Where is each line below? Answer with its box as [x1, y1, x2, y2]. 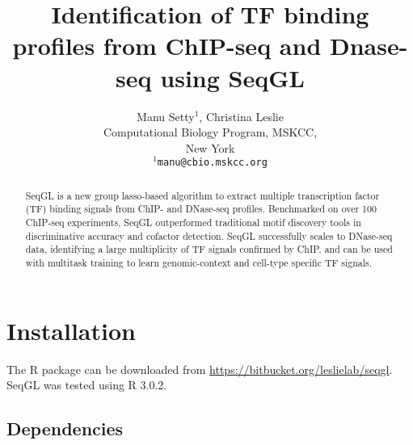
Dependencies [6, 416, 124, 441]
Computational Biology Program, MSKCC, [103, 124, 318, 141]
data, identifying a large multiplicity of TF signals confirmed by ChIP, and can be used [25, 242, 393, 256]
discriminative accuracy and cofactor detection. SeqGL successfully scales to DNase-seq [25, 229, 393, 242]
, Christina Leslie [199, 107, 284, 124]
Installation [6, 313, 136, 346]
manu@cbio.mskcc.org [157, 157, 268, 169]
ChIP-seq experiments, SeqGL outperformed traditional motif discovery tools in [25, 216, 361, 229]
